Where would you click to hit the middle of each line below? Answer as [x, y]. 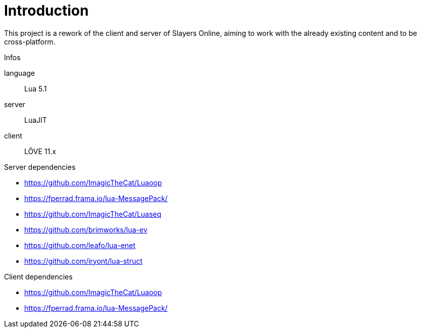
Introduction [46, 11]
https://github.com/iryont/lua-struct [83, 261]
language [19, 73]
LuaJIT [36, 120]
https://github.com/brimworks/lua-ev [86, 229]
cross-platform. [30, 41]
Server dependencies [40, 167]
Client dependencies [38, 276]
